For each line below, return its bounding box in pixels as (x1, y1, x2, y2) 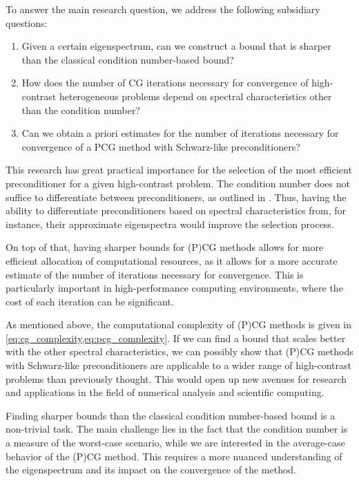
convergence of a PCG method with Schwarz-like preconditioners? (21, 139, 300, 153)
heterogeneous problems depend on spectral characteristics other (59, 88, 332, 103)
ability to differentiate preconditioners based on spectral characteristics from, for (6, 203, 347, 218)
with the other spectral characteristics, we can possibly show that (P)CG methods (6, 344, 353, 359)
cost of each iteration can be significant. (6, 294, 174, 308)
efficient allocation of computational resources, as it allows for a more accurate (6, 253, 338, 267)
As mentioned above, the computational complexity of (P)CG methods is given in (6, 317, 352, 332)
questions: (6, 15, 48, 30)
